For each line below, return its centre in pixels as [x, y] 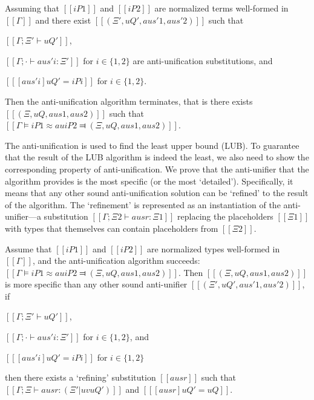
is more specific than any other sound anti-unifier [96, 284]
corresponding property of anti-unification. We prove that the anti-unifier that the [157, 169]
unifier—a [23, 216]
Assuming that [32, 8]
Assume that [28, 248]
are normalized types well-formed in [214, 248]
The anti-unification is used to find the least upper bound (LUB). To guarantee [152, 145]
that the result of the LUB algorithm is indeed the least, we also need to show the [157, 157]
